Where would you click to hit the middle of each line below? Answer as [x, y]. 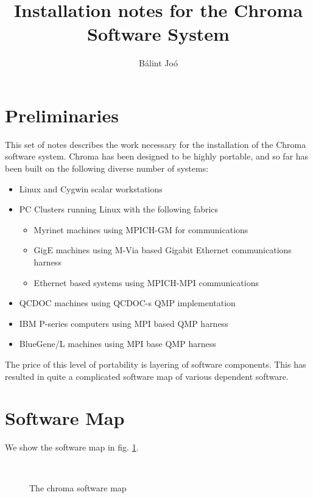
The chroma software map [78, 488]
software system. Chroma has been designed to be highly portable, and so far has [157, 156]
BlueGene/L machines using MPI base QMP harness [118, 344]
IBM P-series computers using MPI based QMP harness [124, 323]
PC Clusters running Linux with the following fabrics [119, 209]
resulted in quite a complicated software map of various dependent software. [147, 376]
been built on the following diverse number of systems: [107, 168]
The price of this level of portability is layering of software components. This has [156, 364]
